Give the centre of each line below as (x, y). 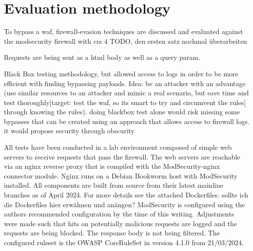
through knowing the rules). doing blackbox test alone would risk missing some (122, 112)
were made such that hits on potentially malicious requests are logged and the (121, 223)
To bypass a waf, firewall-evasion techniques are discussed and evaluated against (124, 31)
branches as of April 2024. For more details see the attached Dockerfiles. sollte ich (126, 195)
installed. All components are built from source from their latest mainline (114, 185)
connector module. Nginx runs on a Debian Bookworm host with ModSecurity (121, 175)
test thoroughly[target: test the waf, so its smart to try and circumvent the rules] (125, 102)
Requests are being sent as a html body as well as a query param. (102, 57)
